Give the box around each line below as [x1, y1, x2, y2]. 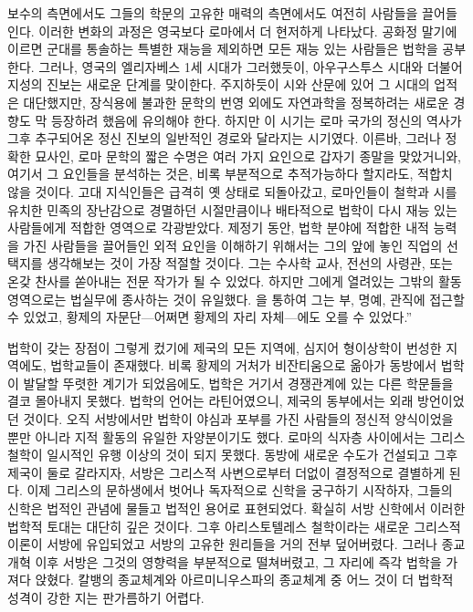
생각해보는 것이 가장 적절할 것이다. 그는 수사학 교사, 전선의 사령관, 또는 [47, 254, 453, 273]
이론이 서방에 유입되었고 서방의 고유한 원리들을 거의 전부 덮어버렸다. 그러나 [7, 534, 437, 554]
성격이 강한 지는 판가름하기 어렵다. [7, 588, 205, 607]
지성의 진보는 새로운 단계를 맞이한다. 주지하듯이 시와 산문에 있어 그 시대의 [7, 75, 430, 94]
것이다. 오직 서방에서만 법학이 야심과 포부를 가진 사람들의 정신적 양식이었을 [23, 410, 454, 429]
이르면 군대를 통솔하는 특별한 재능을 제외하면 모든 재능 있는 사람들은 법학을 [7, 39, 438, 58]
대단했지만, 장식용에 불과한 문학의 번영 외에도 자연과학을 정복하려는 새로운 [23, 92, 449, 111]
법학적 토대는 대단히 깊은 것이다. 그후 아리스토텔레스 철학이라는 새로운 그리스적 [7, 516, 461, 535]
